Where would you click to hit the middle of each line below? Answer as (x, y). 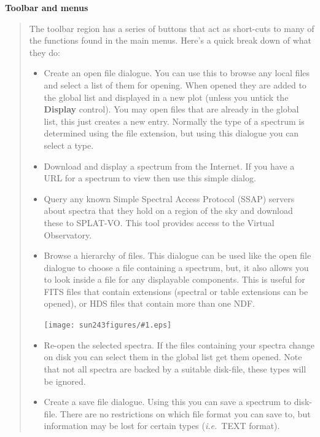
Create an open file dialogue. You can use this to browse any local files (177, 73)
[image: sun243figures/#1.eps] (108, 325)
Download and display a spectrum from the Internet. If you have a (169, 166)
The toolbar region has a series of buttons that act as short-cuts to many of (172, 28)
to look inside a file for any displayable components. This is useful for (174, 279)
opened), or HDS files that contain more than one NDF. (149, 303)
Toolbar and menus (47, 7)
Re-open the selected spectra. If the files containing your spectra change (179, 344)
